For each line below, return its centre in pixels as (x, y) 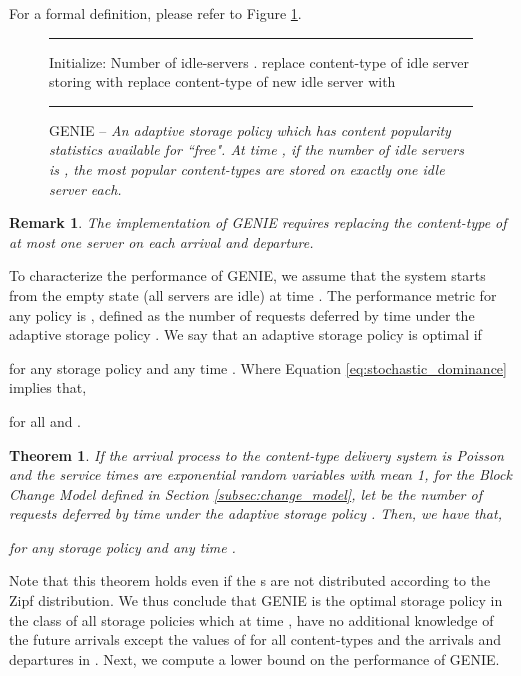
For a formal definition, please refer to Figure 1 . (155, 13)
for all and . (45, 420)
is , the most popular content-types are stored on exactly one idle (247, 168)
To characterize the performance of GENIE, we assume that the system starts (247, 275)
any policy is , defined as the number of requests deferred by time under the (242, 314)
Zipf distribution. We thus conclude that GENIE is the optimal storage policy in (256, 600)
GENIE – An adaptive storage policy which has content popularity (250, 129)
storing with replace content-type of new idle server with (222, 81)
